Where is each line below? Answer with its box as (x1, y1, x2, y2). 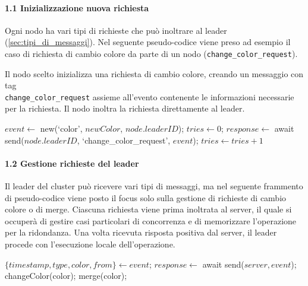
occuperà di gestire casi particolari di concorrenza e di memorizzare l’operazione (5, 214, 297, 227)
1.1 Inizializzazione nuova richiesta (5, 1, 149, 14)
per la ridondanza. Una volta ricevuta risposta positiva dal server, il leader (5, 226, 277, 239)
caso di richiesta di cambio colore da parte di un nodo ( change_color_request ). (5, 47, 298, 59)
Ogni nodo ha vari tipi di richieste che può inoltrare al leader (5, 24, 227, 36)
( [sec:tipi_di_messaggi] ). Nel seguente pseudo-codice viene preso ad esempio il (5, 36, 291, 48)
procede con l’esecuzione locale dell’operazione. (5, 238, 175, 250)
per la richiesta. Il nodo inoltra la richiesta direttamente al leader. (5, 102, 245, 115)
